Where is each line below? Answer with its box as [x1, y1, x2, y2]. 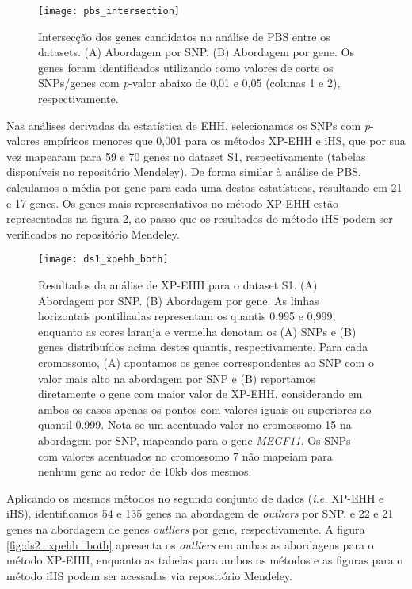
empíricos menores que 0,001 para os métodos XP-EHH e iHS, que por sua [43, 132, 406, 149]
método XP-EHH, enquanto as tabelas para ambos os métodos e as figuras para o [6, 552, 403, 568]
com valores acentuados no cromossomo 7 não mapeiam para [38, 447, 333, 464]
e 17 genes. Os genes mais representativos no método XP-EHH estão [6, 194, 338, 211]
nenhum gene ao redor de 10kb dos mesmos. [38, 463, 252, 480]
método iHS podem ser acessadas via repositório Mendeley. [6, 567, 292, 583]
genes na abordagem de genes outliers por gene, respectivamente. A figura [6, 520, 365, 537]
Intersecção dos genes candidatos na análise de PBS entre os [38, 28, 330, 44]
